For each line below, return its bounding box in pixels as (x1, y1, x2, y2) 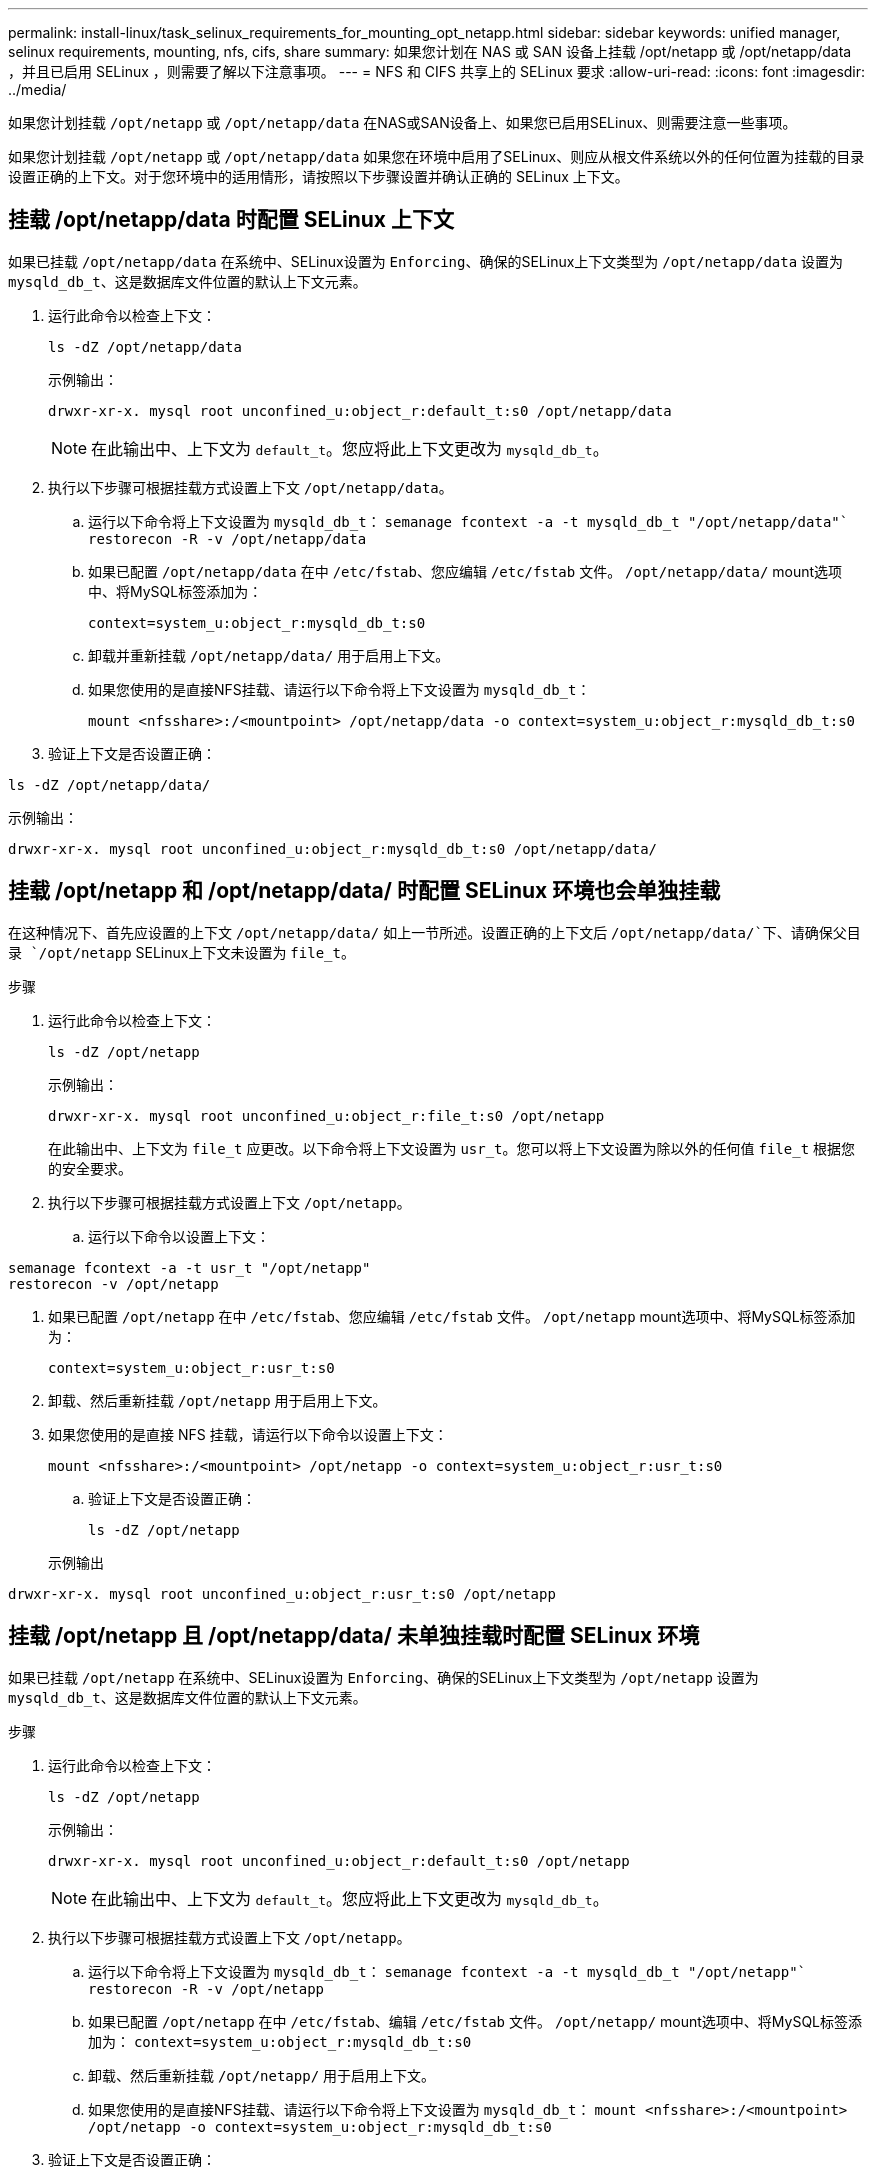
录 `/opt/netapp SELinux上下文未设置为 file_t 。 (8, 943, 355, 961)
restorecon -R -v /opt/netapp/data (88, 530, 367, 547)
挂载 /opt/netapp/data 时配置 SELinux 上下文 (8, 207, 455, 233)
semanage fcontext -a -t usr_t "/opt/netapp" (8, 1259, 371, 1276)
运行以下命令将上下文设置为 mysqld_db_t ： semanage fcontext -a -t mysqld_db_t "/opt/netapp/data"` (88, 512, 849, 530)
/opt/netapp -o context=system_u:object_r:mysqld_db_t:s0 (88, 2118, 552, 2135)
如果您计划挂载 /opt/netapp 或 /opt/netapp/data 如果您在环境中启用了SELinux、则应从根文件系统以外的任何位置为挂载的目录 (8, 148, 865, 165)
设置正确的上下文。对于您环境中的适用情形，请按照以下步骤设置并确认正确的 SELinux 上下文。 (8, 168, 629, 185)
